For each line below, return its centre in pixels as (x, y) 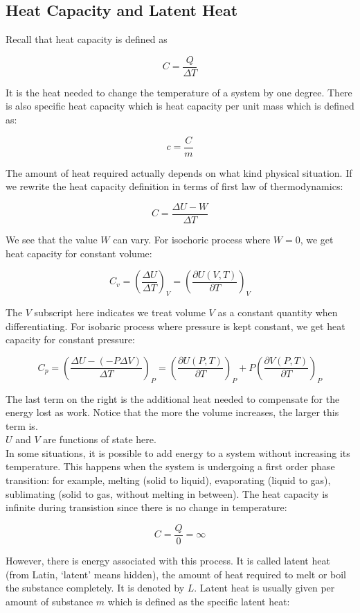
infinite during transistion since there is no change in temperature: (146, 507)
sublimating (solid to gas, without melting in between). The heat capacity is (167, 493)
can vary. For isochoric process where (192, 239)
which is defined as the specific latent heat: (199, 601)
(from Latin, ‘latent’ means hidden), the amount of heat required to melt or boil (176, 574)
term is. (22, 425)
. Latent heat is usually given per (264, 588)
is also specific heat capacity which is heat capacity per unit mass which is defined (180, 106)
